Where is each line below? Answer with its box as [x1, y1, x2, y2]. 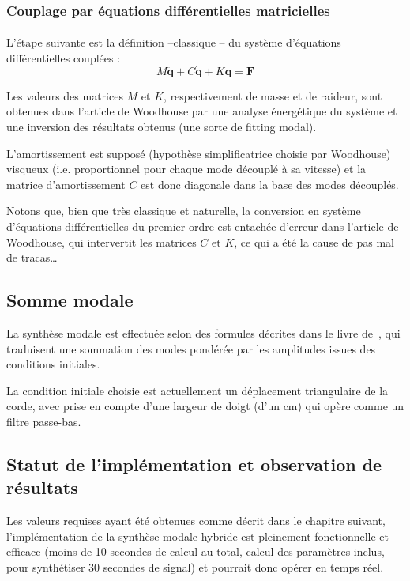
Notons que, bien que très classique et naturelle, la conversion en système [6, 202, 361, 219]
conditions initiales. [6, 356, 100, 372]
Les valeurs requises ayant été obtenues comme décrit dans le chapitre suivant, [6, 512, 386, 529]
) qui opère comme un [297, 398, 404, 414]
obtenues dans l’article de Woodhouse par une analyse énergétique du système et [6, 103, 397, 119]
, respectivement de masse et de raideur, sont [164, 87, 382, 104]
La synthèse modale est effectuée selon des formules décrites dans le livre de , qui [6, 324, 401, 341]
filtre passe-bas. [6, 413, 81, 429]
